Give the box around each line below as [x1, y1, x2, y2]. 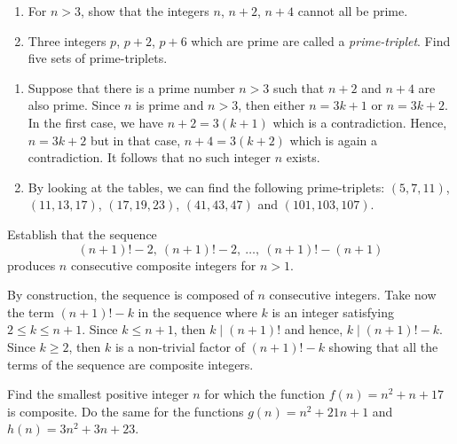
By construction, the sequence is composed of [7, 285, 254, 304]
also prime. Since [28, 96, 121, 114]
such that [273, 78, 325, 97]
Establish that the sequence [7, 224, 157, 243]
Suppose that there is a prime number [28, 78, 235, 97]
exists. [286, 148, 320, 167]
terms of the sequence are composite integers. [7, 354, 254, 373]
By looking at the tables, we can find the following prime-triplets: [28, 177, 385, 196]
